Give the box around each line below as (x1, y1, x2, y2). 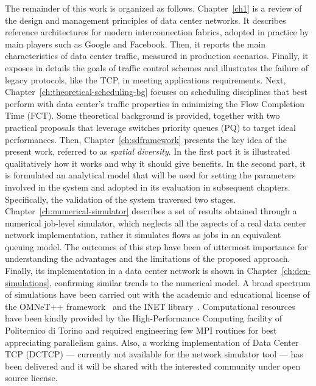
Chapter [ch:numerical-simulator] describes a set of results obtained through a (5, 205, 297, 217)
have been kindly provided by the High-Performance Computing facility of (5, 312, 282, 325)
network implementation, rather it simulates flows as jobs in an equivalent (5, 228, 281, 241)
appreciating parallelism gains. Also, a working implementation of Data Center (5, 335, 299, 348)
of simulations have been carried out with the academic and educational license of (5, 288, 310, 301)
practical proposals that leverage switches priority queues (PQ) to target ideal (5, 121, 296, 133)
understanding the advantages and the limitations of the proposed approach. (5, 252, 290, 265)
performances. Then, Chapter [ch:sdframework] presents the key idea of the (5, 133, 287, 146)
